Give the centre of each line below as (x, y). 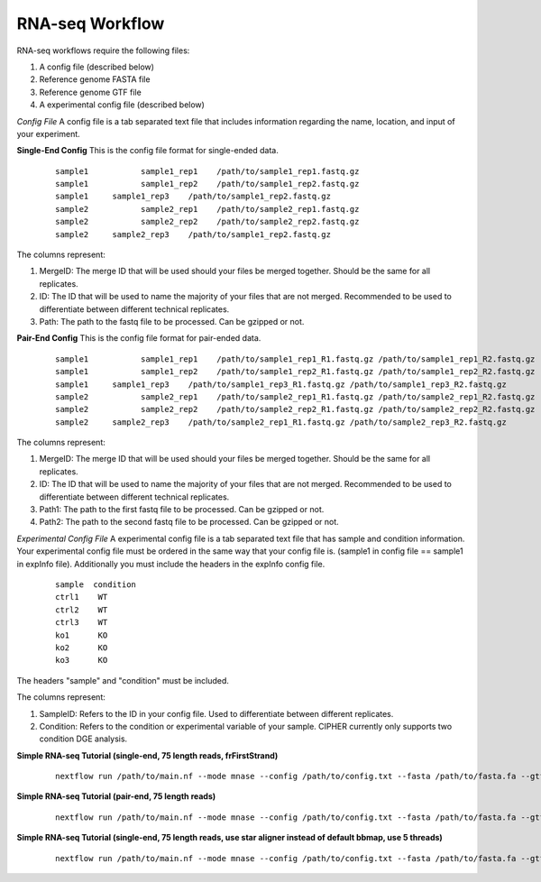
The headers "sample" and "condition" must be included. (123, 680)
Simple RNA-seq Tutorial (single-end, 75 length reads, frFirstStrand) (147, 755)
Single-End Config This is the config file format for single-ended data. (147, 151)
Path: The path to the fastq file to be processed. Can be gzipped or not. (172, 321)
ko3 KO (82, 660)
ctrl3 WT (82, 623)
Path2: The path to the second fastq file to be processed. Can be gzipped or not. (189, 522)
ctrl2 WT (82, 610)
